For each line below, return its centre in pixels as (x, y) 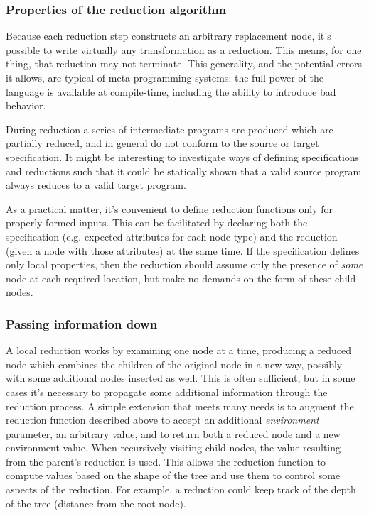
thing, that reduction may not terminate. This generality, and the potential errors (184, 64)
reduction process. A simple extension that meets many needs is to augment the (180, 406)
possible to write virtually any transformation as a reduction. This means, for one (184, 49)
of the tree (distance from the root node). (96, 503)
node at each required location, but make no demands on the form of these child (181, 278)
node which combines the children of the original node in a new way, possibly (174, 364)
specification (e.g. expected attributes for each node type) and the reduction (172, 236)
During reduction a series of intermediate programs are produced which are (170, 129)
